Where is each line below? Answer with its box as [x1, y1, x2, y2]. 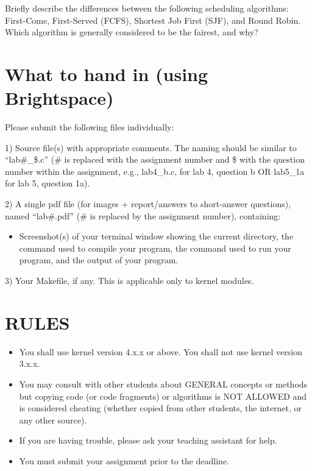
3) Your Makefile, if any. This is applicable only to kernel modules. [5, 274, 254, 287]
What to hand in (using [5, 61, 208, 86]
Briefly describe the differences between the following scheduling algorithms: [5, 2, 289, 14]
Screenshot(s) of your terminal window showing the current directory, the [19, 230, 294, 243]
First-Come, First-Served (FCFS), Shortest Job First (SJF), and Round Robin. [5, 13, 301, 26]
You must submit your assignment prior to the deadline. [19, 454, 230, 467]
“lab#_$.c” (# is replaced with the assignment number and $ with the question [5, 153, 305, 166]
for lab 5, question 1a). [5, 177, 90, 189]
